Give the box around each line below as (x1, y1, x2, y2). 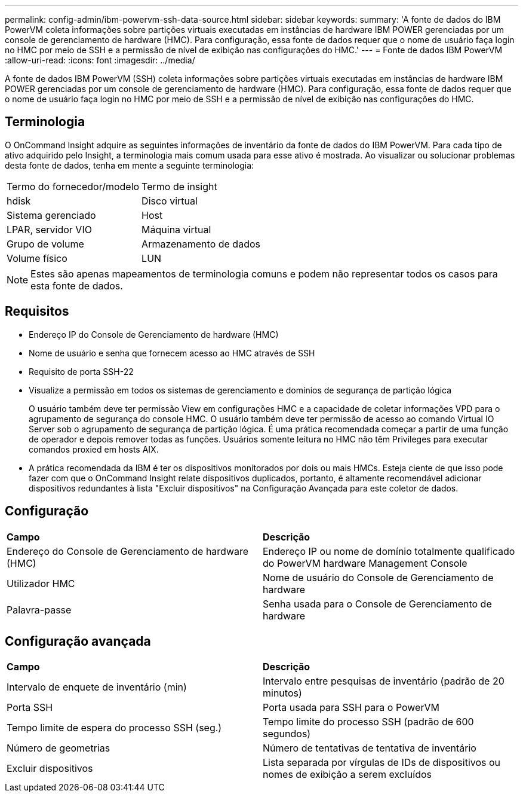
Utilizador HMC (7, 577, 75, 590)
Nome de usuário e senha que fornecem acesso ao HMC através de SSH (29, 347, 315, 358)
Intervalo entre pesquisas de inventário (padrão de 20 (263, 675, 504, 688)
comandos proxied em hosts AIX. (29, 444, 159, 454)
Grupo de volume (7, 237, 84, 250)
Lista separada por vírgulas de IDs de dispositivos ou (263, 756, 501, 769)
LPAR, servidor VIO (7, 223, 92, 236)
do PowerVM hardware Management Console (263, 557, 467, 569)
